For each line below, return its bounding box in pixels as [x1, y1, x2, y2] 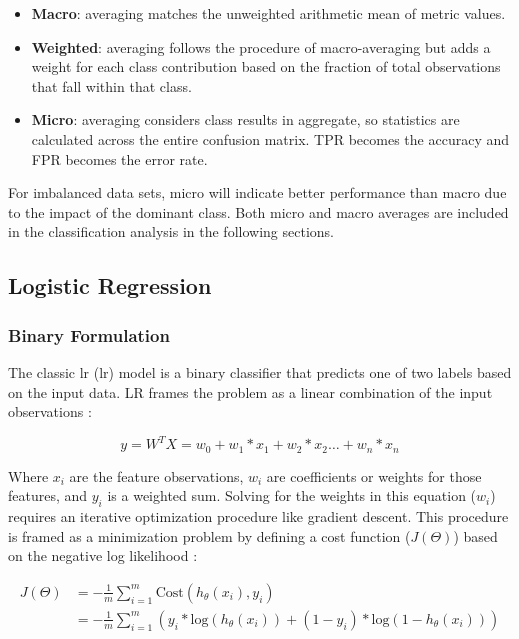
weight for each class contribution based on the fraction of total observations [31, 56, 501, 77]
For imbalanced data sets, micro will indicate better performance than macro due [8, 182, 507, 203]
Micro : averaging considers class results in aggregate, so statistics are [31, 109, 460, 130]
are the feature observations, [69, 465, 244, 486]
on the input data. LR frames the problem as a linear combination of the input [8, 381, 493, 402]
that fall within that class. [31, 75, 192, 96]
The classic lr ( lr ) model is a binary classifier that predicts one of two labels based [8, 361, 512, 382]
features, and [8, 485, 88, 506]
